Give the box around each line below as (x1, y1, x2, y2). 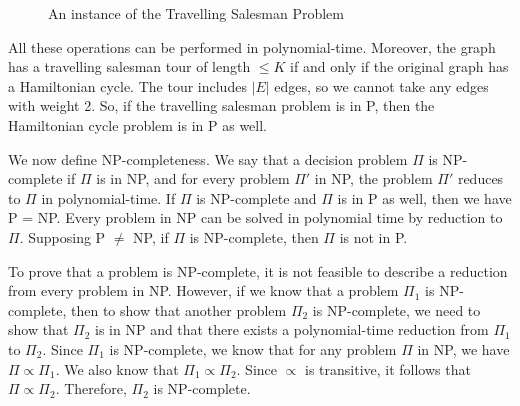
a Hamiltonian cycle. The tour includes (8, 75, 247, 96)
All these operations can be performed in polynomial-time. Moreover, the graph (8, 36, 496, 57)
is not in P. (339, 226, 408, 247)
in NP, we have (417, 338, 510, 359)
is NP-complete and (196, 187, 317, 208)
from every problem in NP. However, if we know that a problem (8, 280, 399, 301)
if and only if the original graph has (290, 56, 509, 77)
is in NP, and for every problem (96, 168, 290, 189)
